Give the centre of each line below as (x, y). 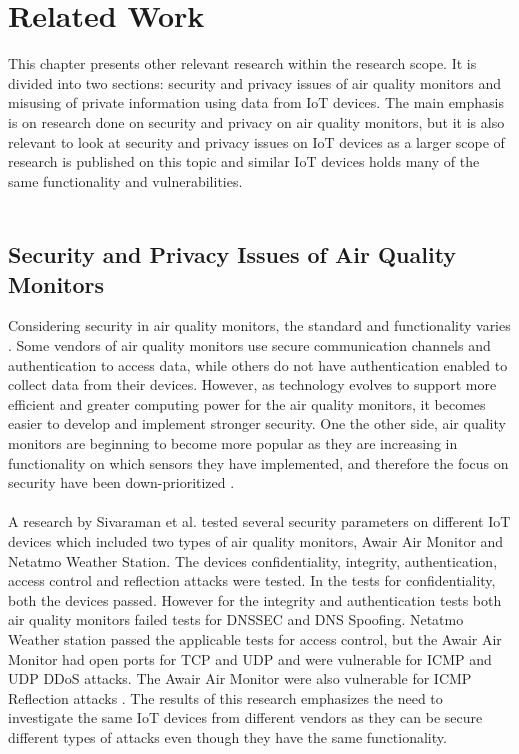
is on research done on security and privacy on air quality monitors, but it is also (256, 121)
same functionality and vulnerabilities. (125, 180)
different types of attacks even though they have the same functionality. (227, 736)
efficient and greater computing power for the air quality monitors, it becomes (247, 403)
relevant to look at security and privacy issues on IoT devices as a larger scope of (256, 141)
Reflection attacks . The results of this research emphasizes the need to (225, 697)
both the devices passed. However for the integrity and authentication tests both (255, 599)
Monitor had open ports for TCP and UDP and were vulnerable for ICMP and (250, 658)
